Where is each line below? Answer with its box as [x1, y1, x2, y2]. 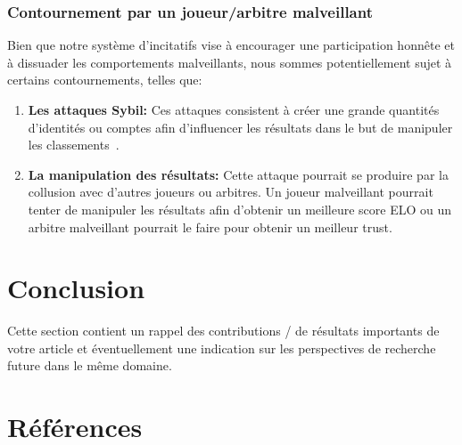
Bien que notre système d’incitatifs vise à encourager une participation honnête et [7, 36, 455, 54]
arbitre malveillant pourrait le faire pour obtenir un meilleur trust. [28, 217, 392, 236]
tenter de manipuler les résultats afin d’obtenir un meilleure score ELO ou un [28, 199, 452, 218]
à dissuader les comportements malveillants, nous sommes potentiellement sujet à [7, 53, 452, 71]
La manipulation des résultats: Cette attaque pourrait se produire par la [28, 165, 449, 183]
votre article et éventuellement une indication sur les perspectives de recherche [7, 338, 436, 357]
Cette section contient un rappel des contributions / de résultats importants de [7, 321, 440, 340]
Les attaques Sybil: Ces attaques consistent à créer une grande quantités [28, 101, 440, 118]
